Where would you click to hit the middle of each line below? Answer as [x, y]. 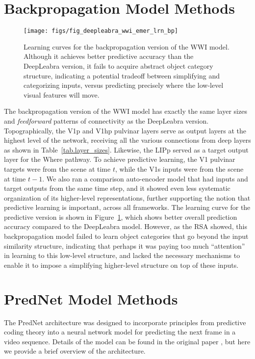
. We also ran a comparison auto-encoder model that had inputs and [145, 178]
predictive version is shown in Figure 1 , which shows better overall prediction [121, 217]
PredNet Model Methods [91, 298]
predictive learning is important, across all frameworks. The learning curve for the [127, 207]
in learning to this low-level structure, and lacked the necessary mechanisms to [122, 255]
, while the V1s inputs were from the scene [179, 168]
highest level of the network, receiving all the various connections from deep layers [127, 140]
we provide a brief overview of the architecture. [75, 351]
